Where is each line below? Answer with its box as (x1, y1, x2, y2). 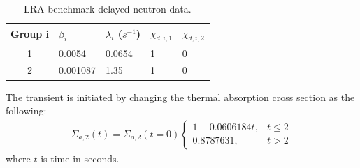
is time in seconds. (41, 151, 120, 165)
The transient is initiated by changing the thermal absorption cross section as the (6, 89, 355, 104)
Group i (10, 26, 50, 41)
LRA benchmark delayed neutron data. (23, 1, 192, 15)
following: (6, 103, 47, 118)
